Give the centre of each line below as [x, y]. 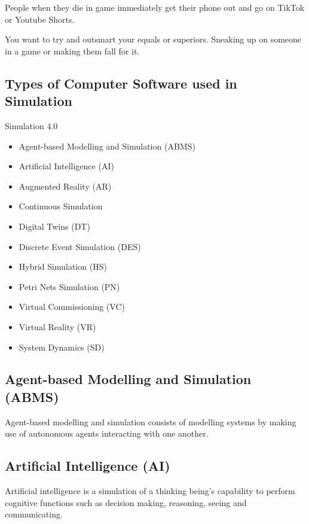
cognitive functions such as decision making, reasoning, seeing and [126, 502]
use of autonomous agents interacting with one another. [107, 433]
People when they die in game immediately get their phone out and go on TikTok [155, 7]
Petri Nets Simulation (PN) [69, 286]
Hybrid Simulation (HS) [63, 266]
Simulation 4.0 [31, 125]
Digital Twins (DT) [54, 226]
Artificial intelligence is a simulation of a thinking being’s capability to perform [150, 491]
